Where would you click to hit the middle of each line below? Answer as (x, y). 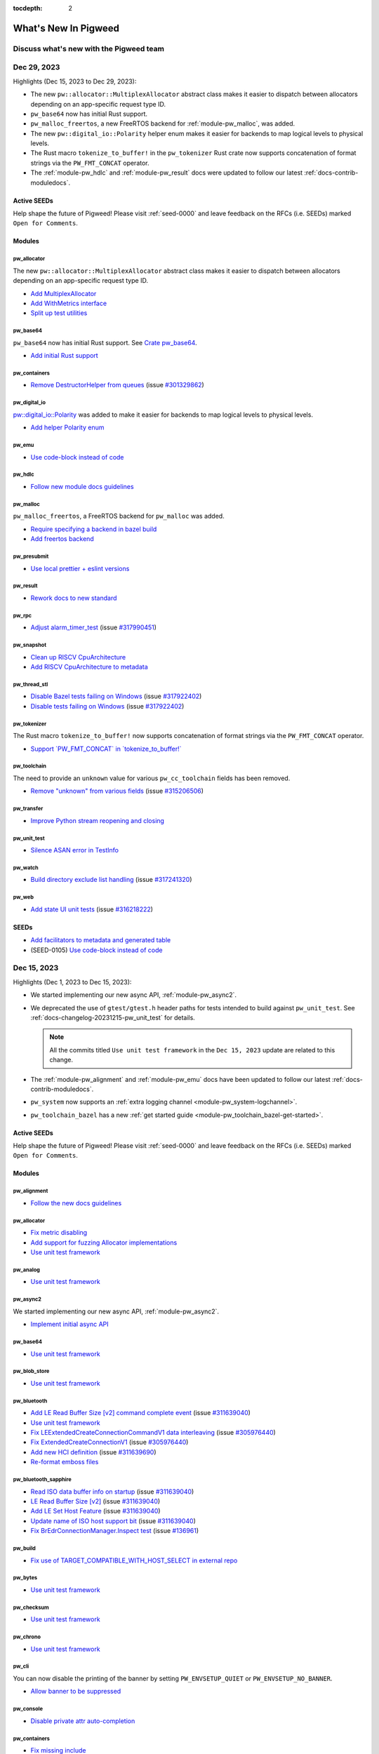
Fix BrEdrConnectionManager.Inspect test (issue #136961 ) (115, 1531)
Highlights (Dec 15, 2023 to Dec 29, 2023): (75, 81)
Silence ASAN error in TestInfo (75, 850)
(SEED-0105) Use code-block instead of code (97, 950)
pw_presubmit (31, 556)
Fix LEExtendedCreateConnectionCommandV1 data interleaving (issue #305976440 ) (153, 1433)
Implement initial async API (69, 1324)
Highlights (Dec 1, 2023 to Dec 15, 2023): (72, 982)
